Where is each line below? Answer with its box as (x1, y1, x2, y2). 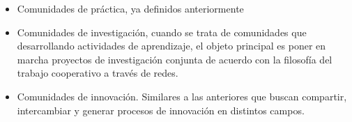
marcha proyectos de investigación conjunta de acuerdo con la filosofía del (17, 52, 332, 66)
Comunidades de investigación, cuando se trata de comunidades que (17, 24, 307, 39)
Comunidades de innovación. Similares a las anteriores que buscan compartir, (17, 89, 347, 103)
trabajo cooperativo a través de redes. (17, 66, 178, 80)
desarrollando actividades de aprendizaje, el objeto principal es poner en (17, 38, 326, 53)
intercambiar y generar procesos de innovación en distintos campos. (17, 102, 305, 117)
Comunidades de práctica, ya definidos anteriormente (17, 1, 244, 15)
